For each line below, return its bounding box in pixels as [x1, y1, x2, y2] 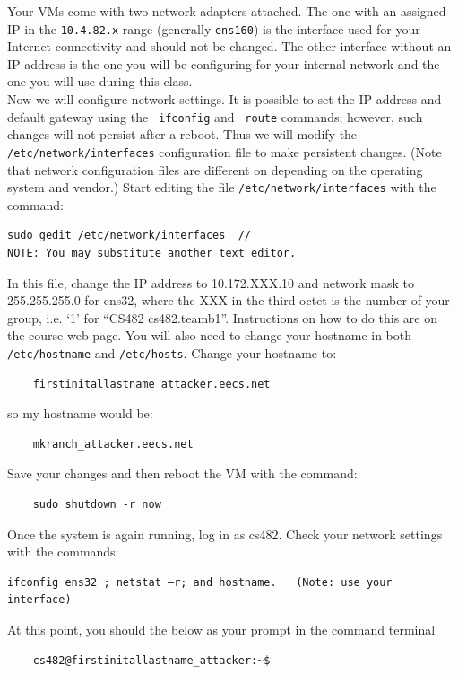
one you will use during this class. [7, 72, 193, 91]
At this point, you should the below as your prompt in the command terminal [7, 619, 436, 638]
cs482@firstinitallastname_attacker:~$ [32, 653, 271, 667]
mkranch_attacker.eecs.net [32, 437, 194, 451]
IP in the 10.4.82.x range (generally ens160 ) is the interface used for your [7, 19, 420, 38]
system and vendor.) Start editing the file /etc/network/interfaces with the [7, 178, 436, 197]
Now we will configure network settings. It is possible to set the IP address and [7, 90, 442, 109]
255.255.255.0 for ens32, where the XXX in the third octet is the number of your [7, 291, 450, 310]
